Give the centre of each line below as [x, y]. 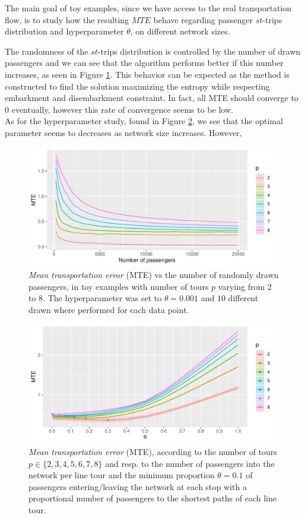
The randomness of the [47, 51]
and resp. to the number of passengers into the [190, 463]
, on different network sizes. [180, 31]
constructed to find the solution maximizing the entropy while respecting [137, 86]
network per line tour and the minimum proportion [122, 475]
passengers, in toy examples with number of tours [119, 286]
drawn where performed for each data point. [109, 309]
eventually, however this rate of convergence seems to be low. [122, 109]
